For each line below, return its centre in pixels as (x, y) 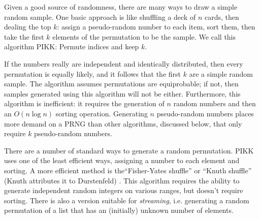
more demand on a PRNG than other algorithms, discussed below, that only (123, 123)
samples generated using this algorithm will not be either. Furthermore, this (122, 93)
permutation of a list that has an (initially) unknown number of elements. (119, 210)
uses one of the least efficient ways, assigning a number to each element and (122, 160)
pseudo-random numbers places (205, 113)
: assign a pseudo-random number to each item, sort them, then (156, 27)
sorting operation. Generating (102, 113)
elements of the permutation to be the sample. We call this (144, 36)
